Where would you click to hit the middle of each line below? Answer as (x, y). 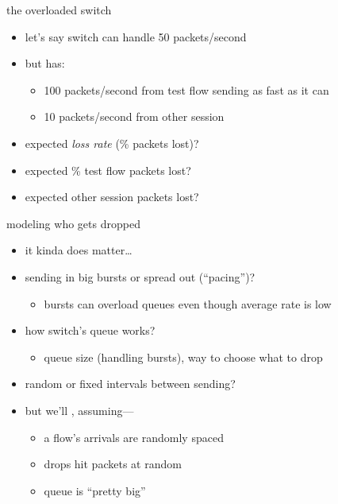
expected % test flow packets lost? (108, 170)
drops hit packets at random (113, 464)
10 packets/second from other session (134, 116)
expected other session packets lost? (112, 197)
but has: (45, 63)
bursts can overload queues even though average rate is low (188, 303)
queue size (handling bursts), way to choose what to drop (183, 357)
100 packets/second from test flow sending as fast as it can (186, 89)
